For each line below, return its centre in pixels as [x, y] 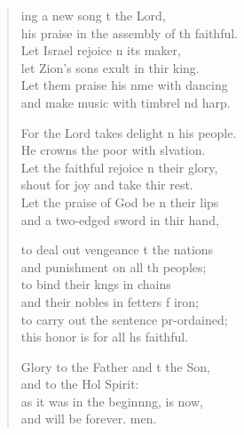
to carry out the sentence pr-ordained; [124, 319]
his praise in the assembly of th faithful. [129, 32]
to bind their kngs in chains [96, 284]
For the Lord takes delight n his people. [129, 132]
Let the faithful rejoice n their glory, [119, 167]
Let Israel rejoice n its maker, [101, 50]
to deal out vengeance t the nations [117, 250]
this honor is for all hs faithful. [104, 337]
